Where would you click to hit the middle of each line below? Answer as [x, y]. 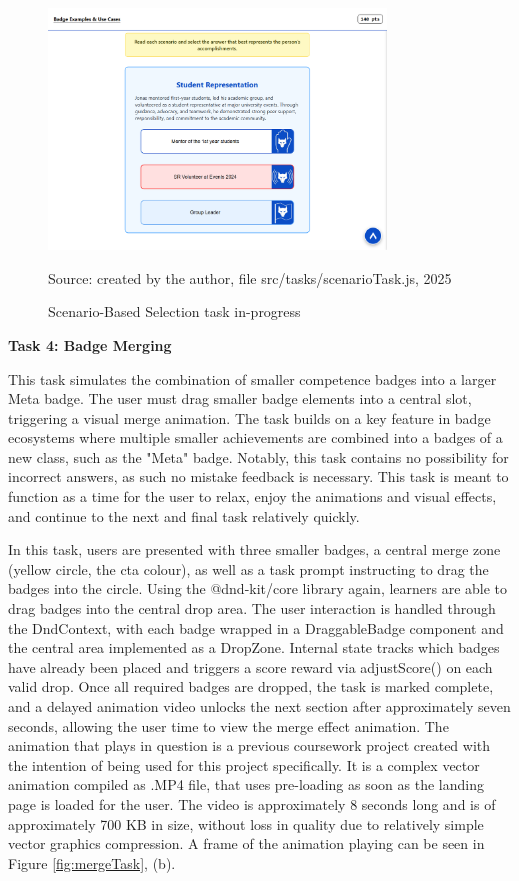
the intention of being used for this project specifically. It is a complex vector [244, 764]
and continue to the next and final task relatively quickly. [184, 515]
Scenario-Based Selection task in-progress [174, 311]
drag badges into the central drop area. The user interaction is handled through [252, 608]
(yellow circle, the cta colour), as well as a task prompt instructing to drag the [248, 568]
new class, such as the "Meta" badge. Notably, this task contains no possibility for [258, 456]
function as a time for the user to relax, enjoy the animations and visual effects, [252, 496]
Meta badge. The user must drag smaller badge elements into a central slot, [240, 398]
